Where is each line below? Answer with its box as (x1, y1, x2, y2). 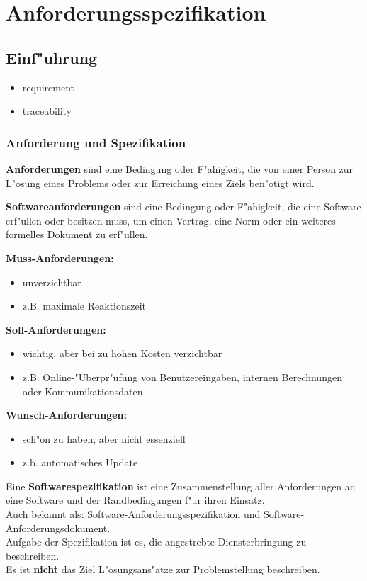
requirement (22, 79, 74, 94)
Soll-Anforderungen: (6, 322, 106, 337)
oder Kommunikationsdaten (22, 383, 143, 398)
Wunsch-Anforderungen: (6, 407, 127, 422)
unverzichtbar (22, 274, 81, 289)
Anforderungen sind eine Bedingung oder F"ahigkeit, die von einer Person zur (6, 161, 354, 176)
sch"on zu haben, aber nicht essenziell (22, 431, 186, 446)
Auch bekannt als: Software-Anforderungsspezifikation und (6, 507, 261, 521)
